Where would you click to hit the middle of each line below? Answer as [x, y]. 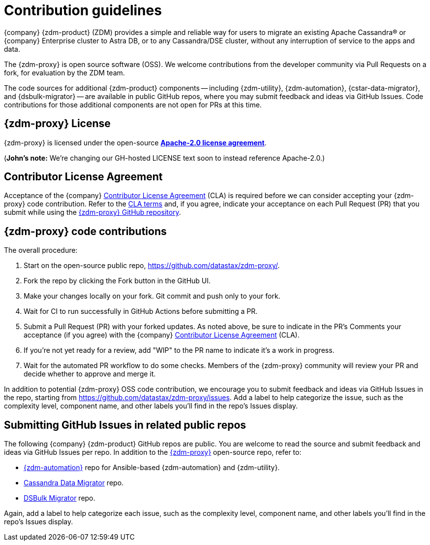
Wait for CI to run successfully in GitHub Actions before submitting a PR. [141, 311]
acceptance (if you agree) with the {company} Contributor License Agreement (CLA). [162, 335]
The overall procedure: [41, 250]
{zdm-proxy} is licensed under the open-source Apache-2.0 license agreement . [135, 142]
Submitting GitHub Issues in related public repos [125, 425]
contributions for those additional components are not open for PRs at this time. [133, 104]
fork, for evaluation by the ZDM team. [64, 72]
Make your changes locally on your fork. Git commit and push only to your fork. [152, 296]
